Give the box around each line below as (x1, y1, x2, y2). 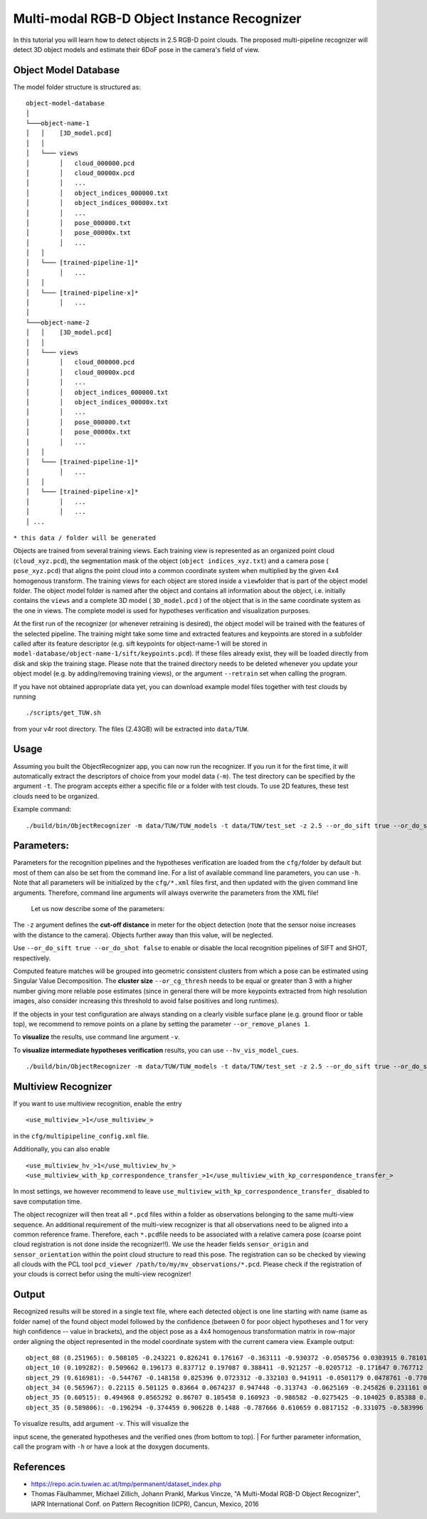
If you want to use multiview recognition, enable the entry (13, 1099, 182, 1108)
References (13, 1461, 65, 1473)
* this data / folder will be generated (13, 534, 157, 542)
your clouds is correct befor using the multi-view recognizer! (13, 1270, 191, 1278)
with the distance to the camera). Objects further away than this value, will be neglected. (13, 930, 273, 939)
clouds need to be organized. (13, 792, 100, 800)
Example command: (13, 805, 71, 814)
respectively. (13, 954, 51, 962)
